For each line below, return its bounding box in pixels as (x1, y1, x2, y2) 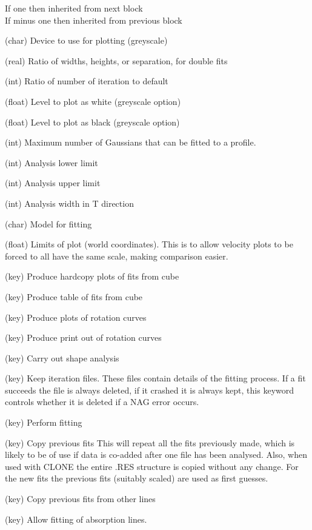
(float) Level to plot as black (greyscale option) (5, 115, 180, 128)
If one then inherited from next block (5, 2, 143, 14)
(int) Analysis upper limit (5, 176, 101, 189)
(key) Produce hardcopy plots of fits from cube (5, 270, 179, 283)
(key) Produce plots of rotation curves (5, 310, 147, 323)
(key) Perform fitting (5, 416, 82, 429)
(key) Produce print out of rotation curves (5, 331, 162, 344)
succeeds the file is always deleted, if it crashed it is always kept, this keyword (5, 383, 294, 396)
